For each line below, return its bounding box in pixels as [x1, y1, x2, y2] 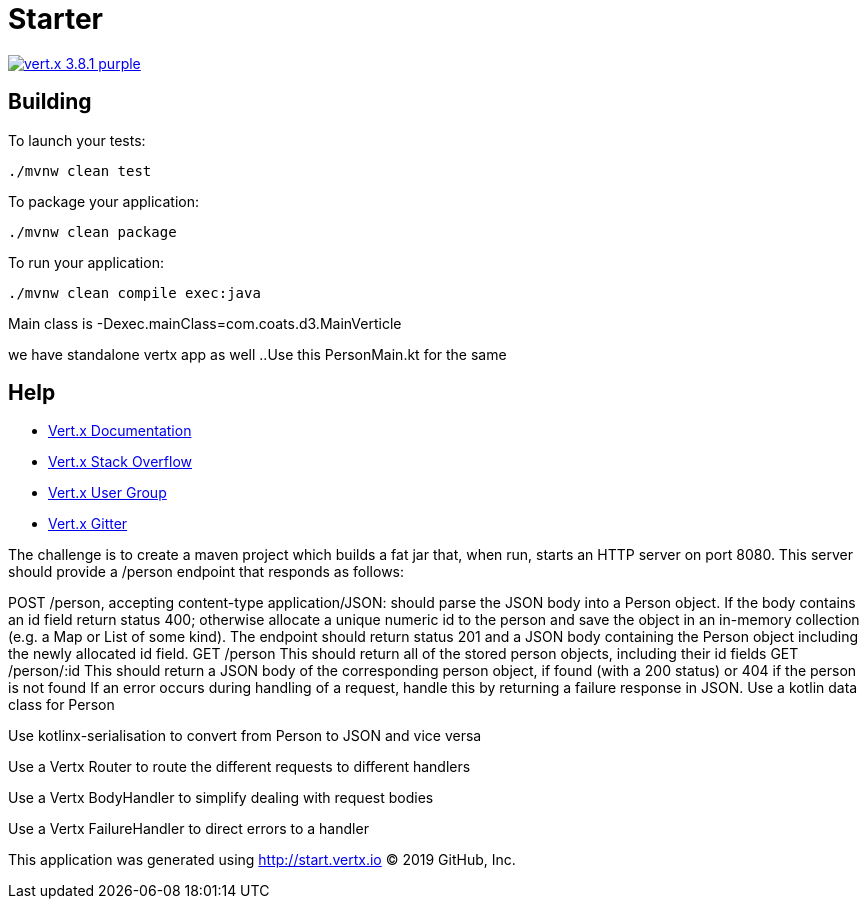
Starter [8, 2, 103, 36]
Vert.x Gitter [48, 515, 128, 533]
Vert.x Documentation [48, 422, 192, 440]
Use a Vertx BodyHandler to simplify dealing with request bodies [8, 789, 434, 807]
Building [8, 89, 92, 115]
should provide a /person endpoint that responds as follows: [8, 563, 405, 581]
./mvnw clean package [8, 223, 177, 240]
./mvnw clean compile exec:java [8, 284, 261, 301]
